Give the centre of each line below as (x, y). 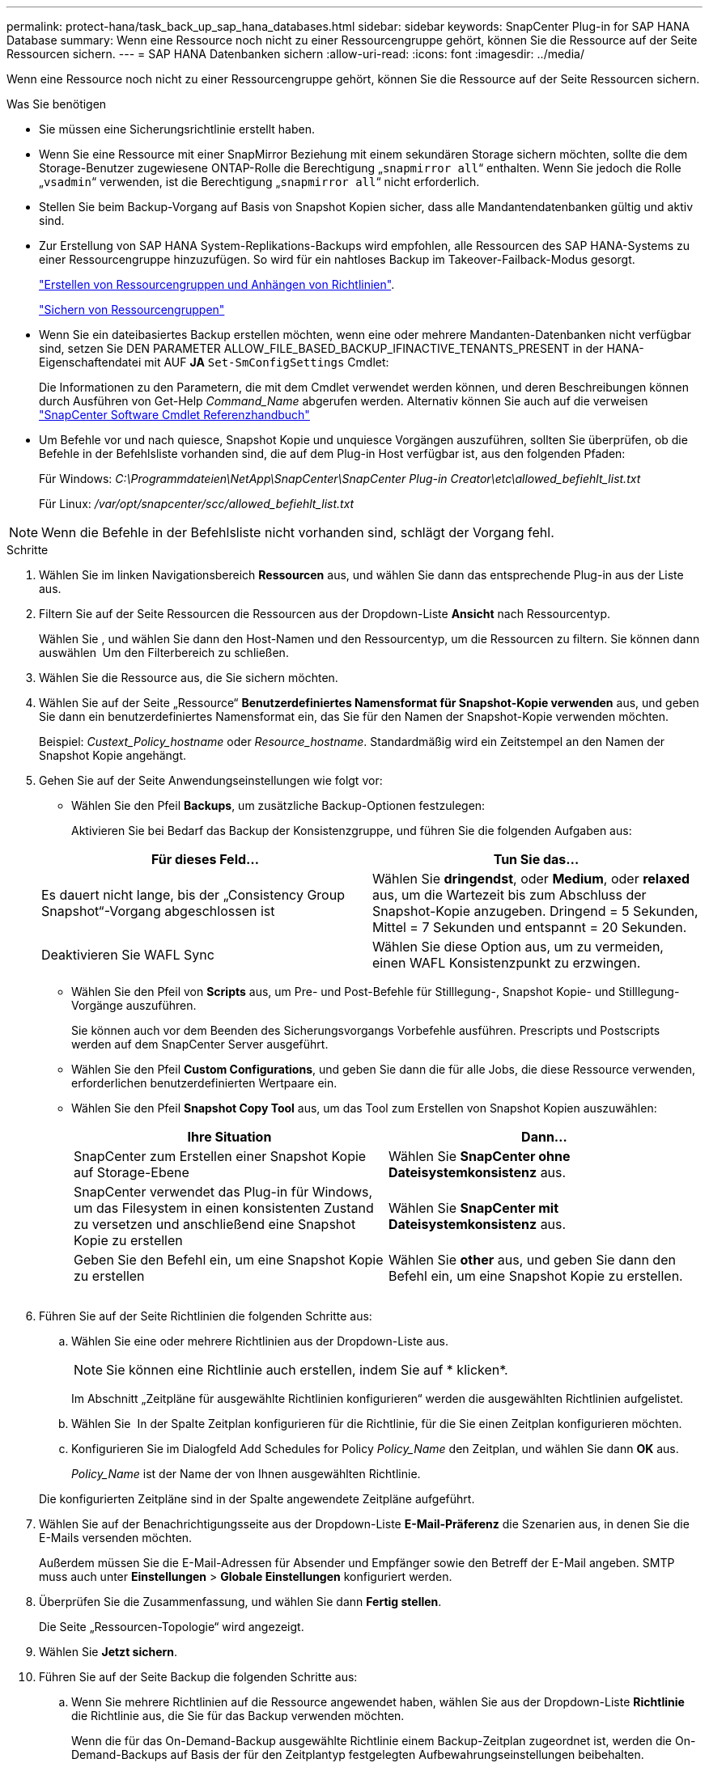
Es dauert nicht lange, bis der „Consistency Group (193, 895)
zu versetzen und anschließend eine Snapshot (215, 1224)
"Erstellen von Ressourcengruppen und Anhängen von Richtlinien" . (217, 284)
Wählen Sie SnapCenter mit (474, 1208)
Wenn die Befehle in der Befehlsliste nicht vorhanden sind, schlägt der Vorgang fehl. (298, 532)
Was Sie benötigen (57, 104)
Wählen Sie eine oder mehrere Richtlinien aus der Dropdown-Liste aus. (260, 1341)
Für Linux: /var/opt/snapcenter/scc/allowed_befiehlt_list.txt (197, 504)
